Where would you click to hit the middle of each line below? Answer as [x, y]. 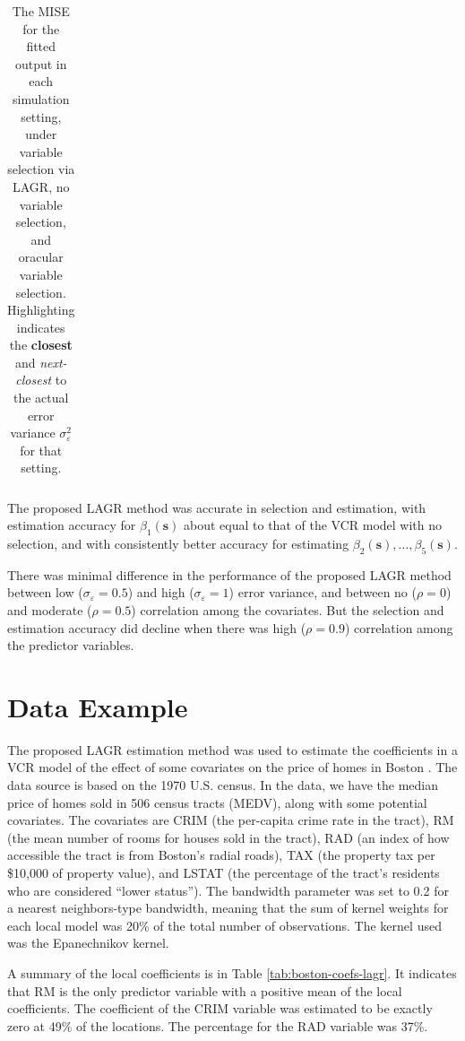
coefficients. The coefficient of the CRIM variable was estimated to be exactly [220, 1008]
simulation [41, 98]
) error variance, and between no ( [323, 592]
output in [41, 63]
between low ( [45, 592]
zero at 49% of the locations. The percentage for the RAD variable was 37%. [218, 1025]
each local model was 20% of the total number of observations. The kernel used [224, 925]
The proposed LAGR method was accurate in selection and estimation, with [217, 507]
